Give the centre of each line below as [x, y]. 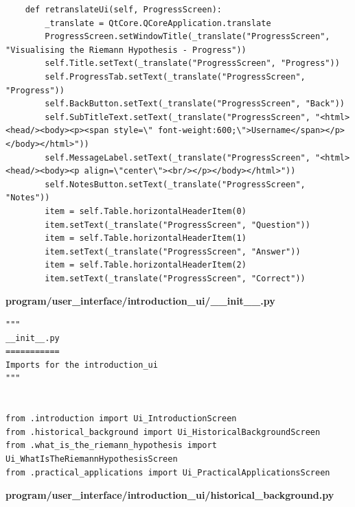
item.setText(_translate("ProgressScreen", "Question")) [177, 225]
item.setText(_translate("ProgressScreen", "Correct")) [175, 278]
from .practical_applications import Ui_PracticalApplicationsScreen [168, 472]
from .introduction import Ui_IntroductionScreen [121, 419]
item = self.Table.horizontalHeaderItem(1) [146, 238]
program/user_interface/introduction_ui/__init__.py [140, 301]
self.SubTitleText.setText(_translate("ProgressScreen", [177, 117]
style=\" [133, 131]
